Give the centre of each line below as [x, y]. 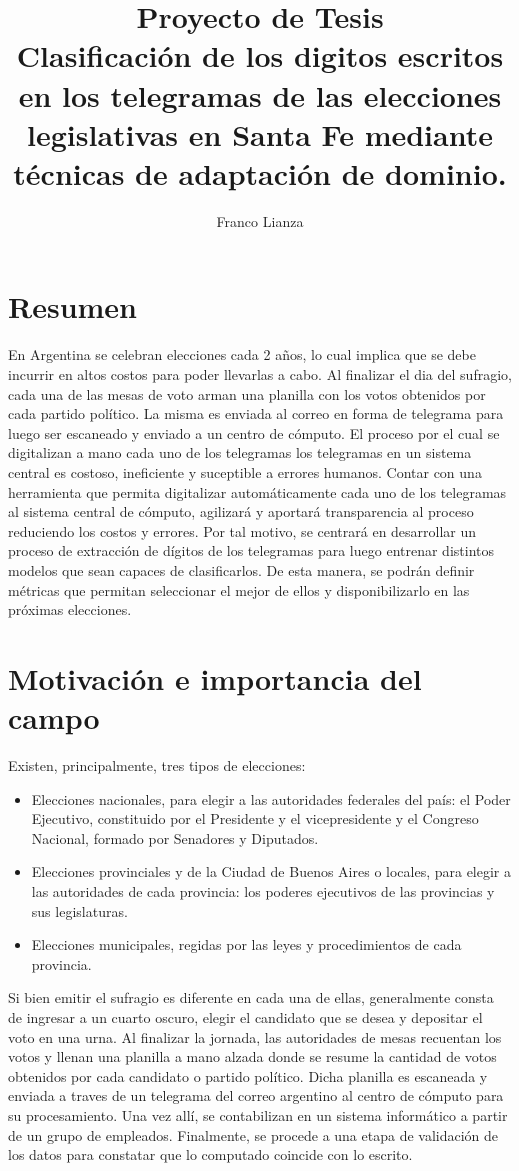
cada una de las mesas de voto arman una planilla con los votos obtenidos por [247, 393]
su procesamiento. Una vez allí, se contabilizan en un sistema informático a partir [258, 1114]
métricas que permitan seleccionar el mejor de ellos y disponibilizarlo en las [239, 589]
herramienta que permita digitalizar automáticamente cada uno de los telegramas [257, 491]
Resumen [72, 306]
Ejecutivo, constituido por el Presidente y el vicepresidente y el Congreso [255, 818]
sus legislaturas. [79, 910]
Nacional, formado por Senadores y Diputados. [175, 837]
